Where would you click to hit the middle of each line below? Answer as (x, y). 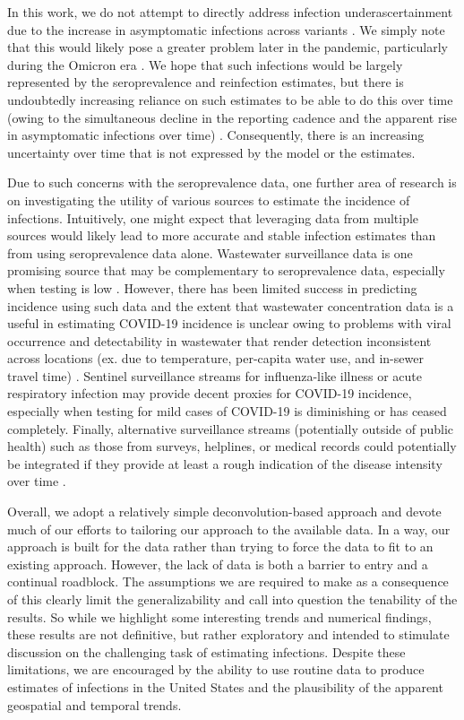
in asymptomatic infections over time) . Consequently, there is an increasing (216, 135)
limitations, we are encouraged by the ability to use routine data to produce (216, 669)
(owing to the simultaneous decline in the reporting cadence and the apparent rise (232, 117)
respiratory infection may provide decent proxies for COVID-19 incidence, (210, 393)
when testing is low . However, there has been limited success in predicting (212, 287)
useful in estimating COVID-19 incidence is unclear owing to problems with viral (229, 323)
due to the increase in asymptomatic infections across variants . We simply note (226, 29)
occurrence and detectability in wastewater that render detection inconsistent (219, 340)
